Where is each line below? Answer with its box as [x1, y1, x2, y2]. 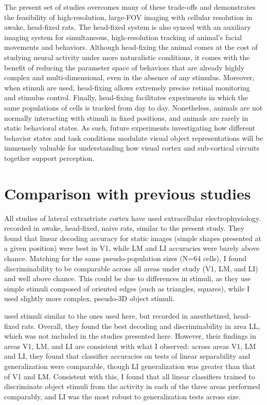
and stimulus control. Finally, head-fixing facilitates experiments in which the [4, 92, 248, 103]
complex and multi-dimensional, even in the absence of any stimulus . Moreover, [4, 72, 255, 83]
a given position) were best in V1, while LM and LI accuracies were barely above [4, 243, 260, 253]
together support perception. [4, 152, 95, 163]
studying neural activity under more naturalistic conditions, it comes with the [4, 51, 250, 62]
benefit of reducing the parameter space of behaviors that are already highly [4, 62, 245, 72]
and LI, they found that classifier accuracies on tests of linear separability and [4, 351, 251, 361]
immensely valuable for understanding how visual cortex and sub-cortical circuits [4, 142, 260, 153]
